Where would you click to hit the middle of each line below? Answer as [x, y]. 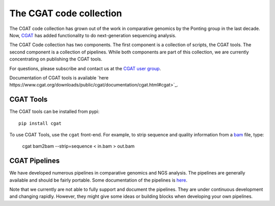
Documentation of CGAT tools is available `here [59, 78]
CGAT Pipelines [35, 161]
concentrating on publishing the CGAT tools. [56, 59]
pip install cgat [40, 123]
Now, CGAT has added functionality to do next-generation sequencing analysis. [93, 35]
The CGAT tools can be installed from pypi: [54, 111]
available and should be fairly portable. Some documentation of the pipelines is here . [99, 180]
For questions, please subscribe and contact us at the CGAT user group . [85, 68]
